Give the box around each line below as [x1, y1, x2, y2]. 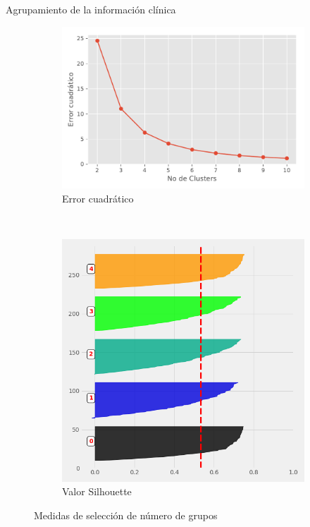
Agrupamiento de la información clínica [6, 2, 176, 16]
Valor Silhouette [62, 484, 132, 499]
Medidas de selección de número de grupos [34, 507, 218, 522]
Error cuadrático [62, 190, 134, 205]
